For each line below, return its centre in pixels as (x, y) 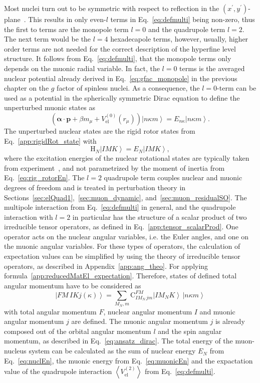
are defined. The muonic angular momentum (140, 321)
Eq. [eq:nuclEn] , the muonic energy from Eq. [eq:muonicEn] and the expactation (128, 360)
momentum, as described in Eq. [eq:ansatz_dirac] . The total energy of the (118, 341)
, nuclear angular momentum (148, 311)
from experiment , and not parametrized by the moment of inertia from (114, 167)
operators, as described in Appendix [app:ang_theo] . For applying (106, 266)
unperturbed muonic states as (50, 107)
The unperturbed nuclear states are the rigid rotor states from (100, 130)
